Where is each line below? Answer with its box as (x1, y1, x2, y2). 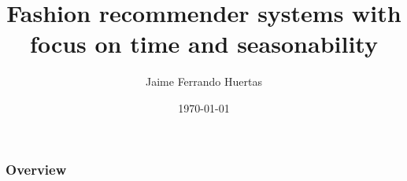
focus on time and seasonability (30, 28, 378, 60)
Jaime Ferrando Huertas (146, 73, 262, 90)
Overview (6, 159, 67, 179)
